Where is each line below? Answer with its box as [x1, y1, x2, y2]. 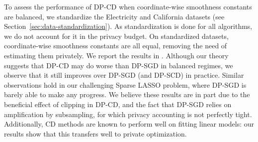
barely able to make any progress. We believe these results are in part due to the [4, 89, 250, 100]
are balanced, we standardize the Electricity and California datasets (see [4, 11, 225, 21]
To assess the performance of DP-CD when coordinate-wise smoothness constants [4, 1, 252, 11]
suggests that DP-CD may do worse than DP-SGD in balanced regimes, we [4, 60, 233, 70]
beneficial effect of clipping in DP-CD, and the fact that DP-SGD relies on [4, 99, 232, 109]
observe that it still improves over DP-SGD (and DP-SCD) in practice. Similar [4, 70, 244, 80]
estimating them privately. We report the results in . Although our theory [4, 50, 229, 60]
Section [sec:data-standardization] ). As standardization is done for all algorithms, [4, 21, 253, 31]
